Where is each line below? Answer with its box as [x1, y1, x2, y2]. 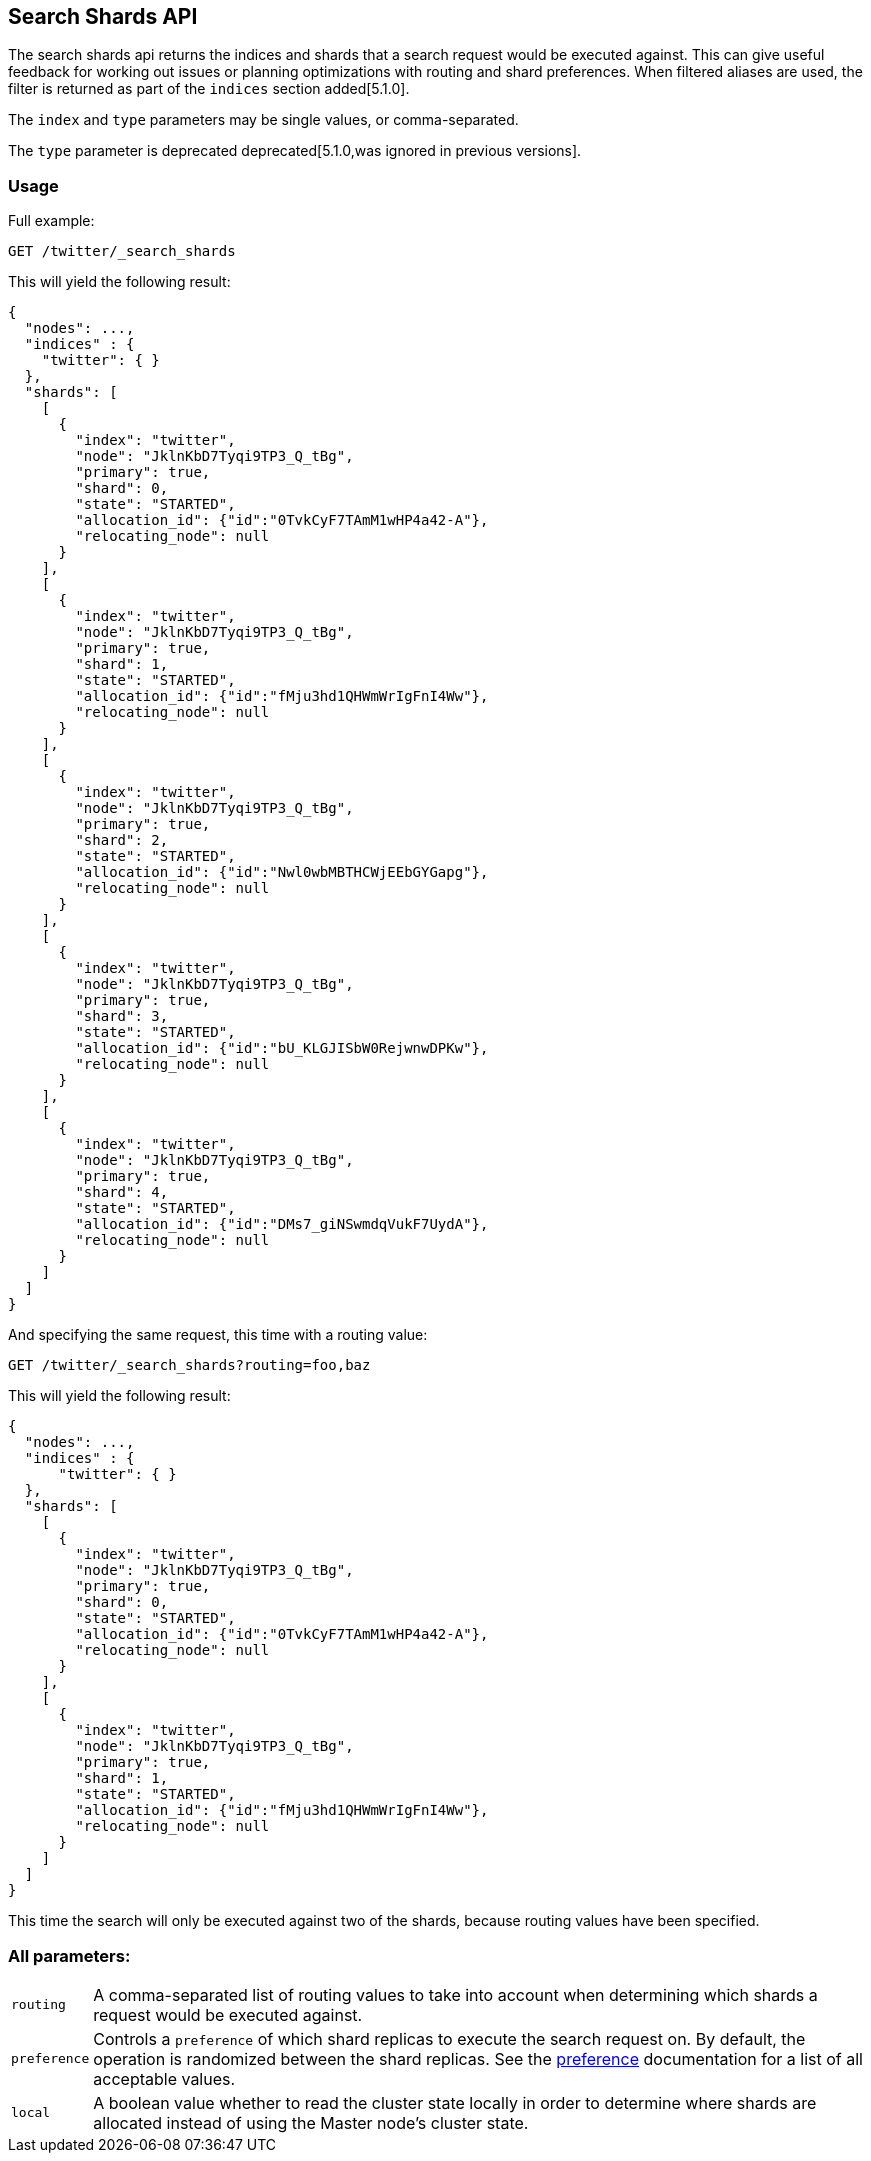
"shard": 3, [75, 1008, 169, 1025]
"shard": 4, [75, 1184, 169, 1201]
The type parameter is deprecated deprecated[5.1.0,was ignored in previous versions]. [8, 142, 582, 160]
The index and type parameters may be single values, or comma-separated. [8, 111, 519, 129]
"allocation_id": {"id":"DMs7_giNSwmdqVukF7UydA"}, [75, 1216, 489, 1233]
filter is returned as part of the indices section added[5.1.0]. [8, 80, 410, 98]
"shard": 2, [75, 832, 169, 849]
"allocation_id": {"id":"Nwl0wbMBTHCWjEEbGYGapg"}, [75, 864, 489, 881]
